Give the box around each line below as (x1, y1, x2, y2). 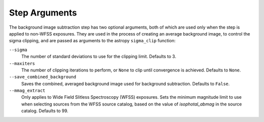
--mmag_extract (9, 88, 46, 93)
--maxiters (9, 61, 35, 66)
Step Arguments (9, 7, 77, 18)
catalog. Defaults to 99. (21, 108, 68, 114)
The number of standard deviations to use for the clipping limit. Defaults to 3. (21, 53, 176, 59)
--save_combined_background (9, 74, 77, 80)
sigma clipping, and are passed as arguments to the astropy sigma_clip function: (9, 38, 176, 44)
